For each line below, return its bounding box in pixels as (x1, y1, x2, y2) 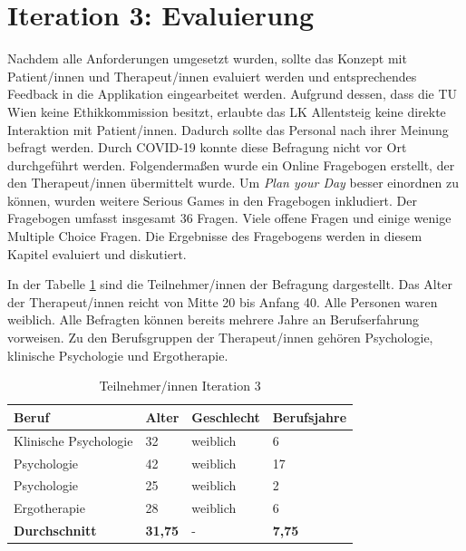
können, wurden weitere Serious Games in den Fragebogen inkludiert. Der (7, 190, 418, 209)
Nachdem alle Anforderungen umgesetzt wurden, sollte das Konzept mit (7, 49, 407, 68)
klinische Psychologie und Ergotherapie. (7, 345, 228, 364)
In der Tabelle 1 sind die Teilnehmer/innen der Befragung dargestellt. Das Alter (7, 275, 452, 294)
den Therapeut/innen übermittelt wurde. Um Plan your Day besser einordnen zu (7, 173, 459, 192)
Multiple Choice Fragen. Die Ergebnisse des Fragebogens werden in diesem (7, 227, 422, 246)
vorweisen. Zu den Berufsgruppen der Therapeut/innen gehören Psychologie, (7, 328, 433, 347)
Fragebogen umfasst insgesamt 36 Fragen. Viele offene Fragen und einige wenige (7, 208, 451, 227)
